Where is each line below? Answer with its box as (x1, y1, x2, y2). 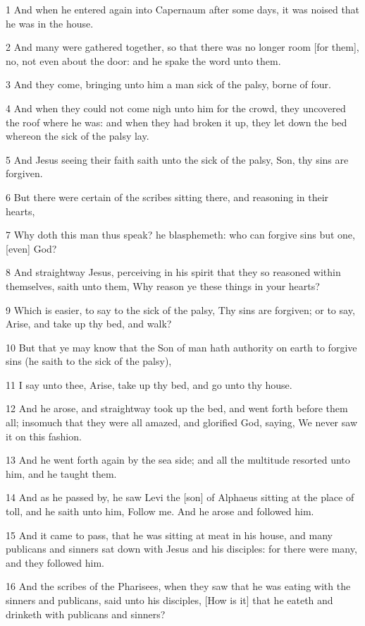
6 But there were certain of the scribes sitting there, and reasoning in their (6, 189, 329, 204)
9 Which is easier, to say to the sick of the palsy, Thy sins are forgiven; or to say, (6, 302, 355, 317)
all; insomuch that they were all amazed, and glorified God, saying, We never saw (6, 415, 357, 430)
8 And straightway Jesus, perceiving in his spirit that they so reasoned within (6, 265, 341, 279)
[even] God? (6, 241, 57, 255)
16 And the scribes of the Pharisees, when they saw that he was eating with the (6, 579, 351, 594)
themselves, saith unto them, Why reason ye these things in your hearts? (6, 278, 320, 293)
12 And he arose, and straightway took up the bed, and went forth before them (6, 401, 348, 416)
